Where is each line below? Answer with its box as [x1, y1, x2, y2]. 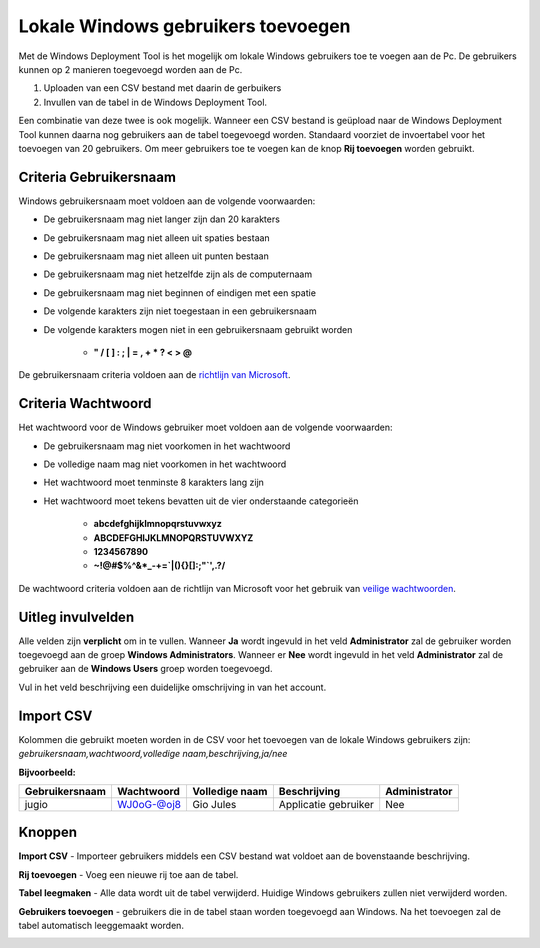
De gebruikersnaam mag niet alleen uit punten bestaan [43, 250, 269, 262]
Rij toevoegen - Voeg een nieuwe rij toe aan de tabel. [18, 868, 239, 880]
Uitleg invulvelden [18, 608, 135, 625]
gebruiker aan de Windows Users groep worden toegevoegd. [18, 663, 273, 675]
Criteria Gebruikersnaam [18, 168, 177, 185]
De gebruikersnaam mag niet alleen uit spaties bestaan [43, 231, 270, 244]
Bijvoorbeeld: [18, 766, 76, 778]
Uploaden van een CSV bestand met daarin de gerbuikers [43, 82, 282, 94]
